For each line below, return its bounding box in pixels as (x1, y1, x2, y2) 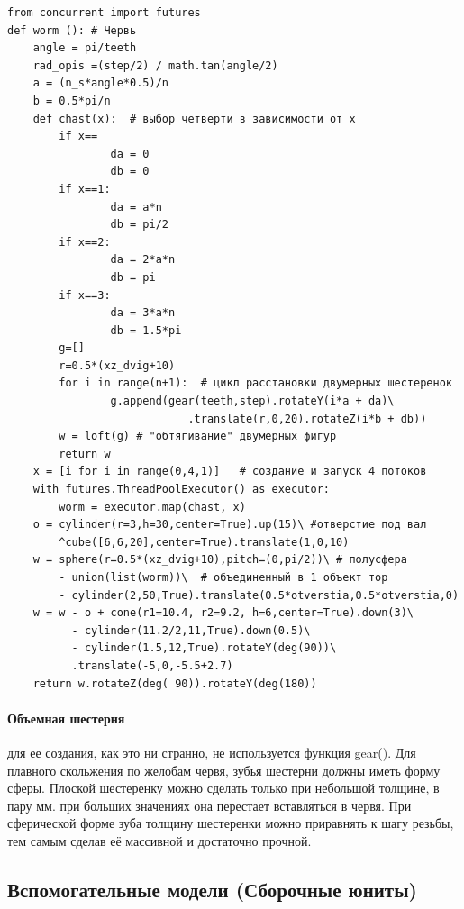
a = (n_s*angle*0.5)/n (32, 77, 168, 90)
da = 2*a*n (110, 253, 176, 267)
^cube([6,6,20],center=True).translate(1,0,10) (59, 535, 350, 549)
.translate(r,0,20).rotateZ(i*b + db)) (187, 412, 427, 425)
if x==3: (59, 288, 111, 302)
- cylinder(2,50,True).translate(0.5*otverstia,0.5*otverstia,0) (59, 588, 459, 602)
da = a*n (110, 200, 162, 214)
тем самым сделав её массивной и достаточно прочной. (7, 831, 312, 850)
